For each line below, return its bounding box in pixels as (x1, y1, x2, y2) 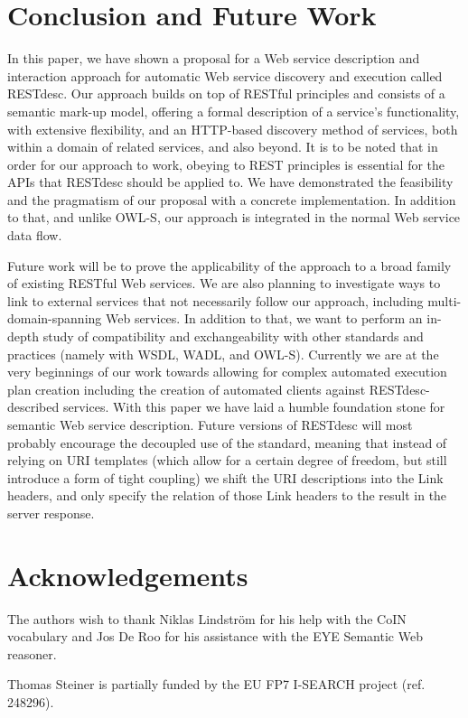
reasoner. (7, 644, 57, 663)
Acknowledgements (7, 556, 248, 593)
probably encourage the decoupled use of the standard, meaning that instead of (7, 433, 447, 452)
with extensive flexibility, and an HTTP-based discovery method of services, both (7, 119, 458, 138)
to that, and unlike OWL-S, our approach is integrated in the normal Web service (7, 208, 461, 227)
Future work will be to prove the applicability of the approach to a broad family (7, 256, 452, 275)
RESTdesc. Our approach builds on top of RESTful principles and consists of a (7, 84, 445, 103)
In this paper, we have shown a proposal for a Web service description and (7, 49, 420, 68)
